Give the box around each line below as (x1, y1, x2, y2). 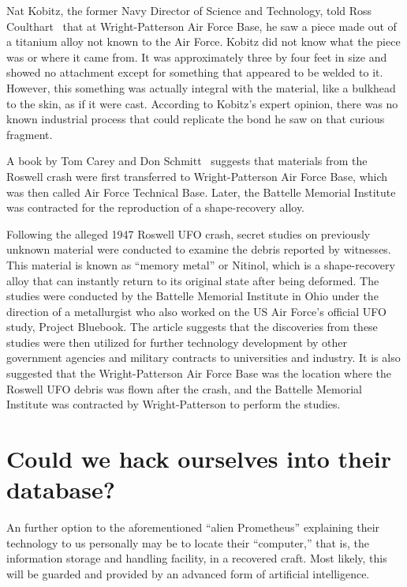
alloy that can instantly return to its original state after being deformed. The (6, 272, 379, 288)
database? (6, 473, 115, 506)
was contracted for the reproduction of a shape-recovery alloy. (6, 199, 304, 216)
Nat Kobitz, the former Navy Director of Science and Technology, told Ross (6, 2, 372, 18)
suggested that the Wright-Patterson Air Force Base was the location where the (6, 365, 392, 382)
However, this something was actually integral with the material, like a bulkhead (6, 79, 396, 96)
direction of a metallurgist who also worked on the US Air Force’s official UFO (6, 303, 386, 319)
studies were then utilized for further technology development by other (6, 333, 348, 350)
